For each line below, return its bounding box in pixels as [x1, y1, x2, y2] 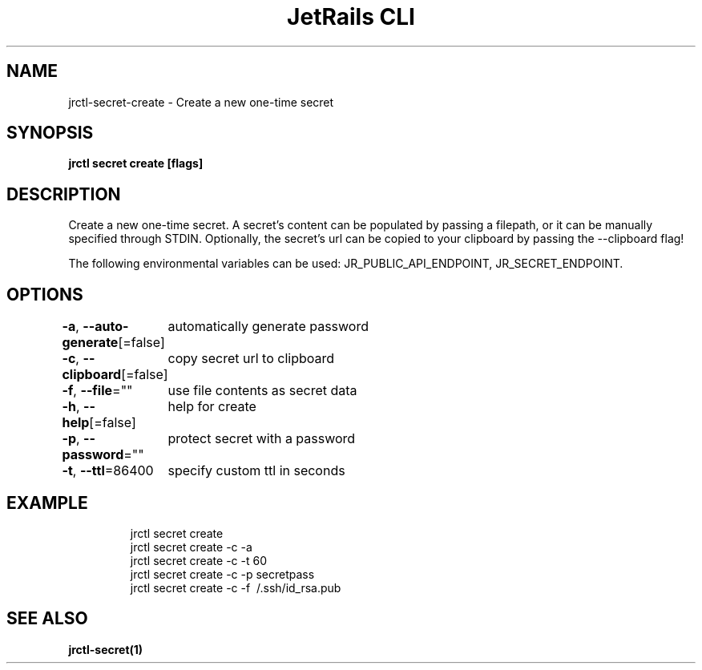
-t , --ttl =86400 [62, 462, 154, 479]
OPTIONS [6, 284, 83, 305]
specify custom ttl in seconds [167, 462, 345, 479]
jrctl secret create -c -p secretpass [130, 567, 315, 581]
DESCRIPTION [6, 184, 121, 204]
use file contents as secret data [167, 382, 357, 399]
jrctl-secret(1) [68, 642, 143, 656]
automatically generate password [167, 318, 369, 335]
